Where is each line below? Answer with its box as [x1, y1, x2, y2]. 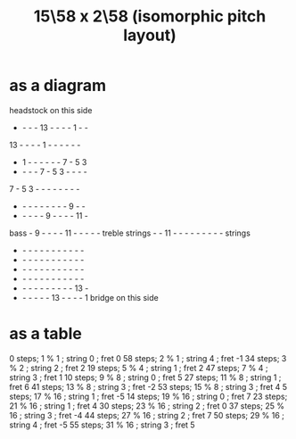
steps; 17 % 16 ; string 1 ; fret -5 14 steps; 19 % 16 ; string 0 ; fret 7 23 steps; [9, 391, 288, 402]
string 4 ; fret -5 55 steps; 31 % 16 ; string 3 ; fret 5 [9, 419, 195, 430]
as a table [9, 324, 83, 344]
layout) [123, 25, 177, 46]
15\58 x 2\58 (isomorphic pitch [33, 6, 267, 27]
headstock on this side [9, 104, 93, 115]
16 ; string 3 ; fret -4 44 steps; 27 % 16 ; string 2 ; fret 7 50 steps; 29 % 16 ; [9, 410, 285, 420]
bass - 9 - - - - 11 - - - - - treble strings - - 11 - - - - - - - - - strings [9, 228, 251, 238]
